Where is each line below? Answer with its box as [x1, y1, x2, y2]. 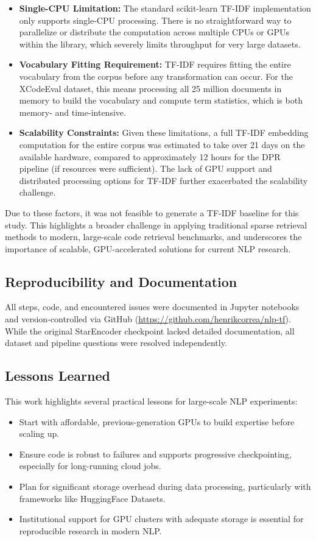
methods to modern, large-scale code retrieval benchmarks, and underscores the [5, 230, 302, 243]
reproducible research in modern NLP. [19, 524, 162, 537]
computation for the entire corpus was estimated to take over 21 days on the [19, 138, 305, 150]
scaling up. [19, 427, 60, 440]
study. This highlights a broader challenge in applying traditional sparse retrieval [5, 218, 307, 231]
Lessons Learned [5, 366, 110, 385]
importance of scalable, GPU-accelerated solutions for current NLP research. [5, 242, 291, 255]
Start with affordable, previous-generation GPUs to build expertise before [19, 415, 295, 428]
